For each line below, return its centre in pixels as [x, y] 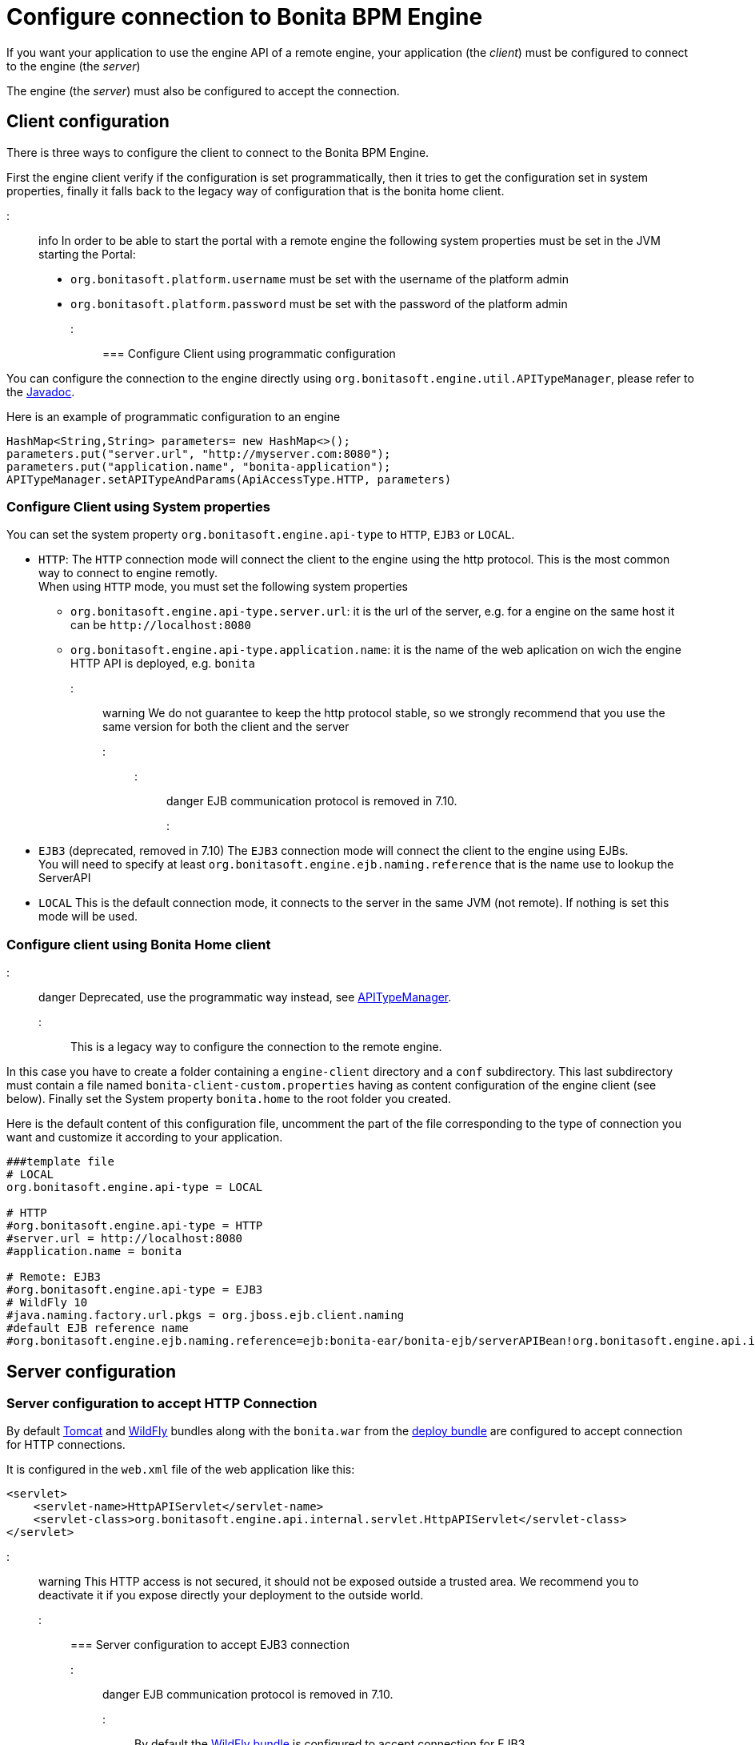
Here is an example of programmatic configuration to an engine [174, 416]
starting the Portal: [87, 254]
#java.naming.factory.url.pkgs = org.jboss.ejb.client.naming [206, 1316]
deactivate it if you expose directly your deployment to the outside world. [231, 1595]
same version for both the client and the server [226, 727]
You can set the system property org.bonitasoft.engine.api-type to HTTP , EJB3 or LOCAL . [261, 535]
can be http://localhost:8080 [161, 625]
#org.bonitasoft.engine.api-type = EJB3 [135, 1290]
